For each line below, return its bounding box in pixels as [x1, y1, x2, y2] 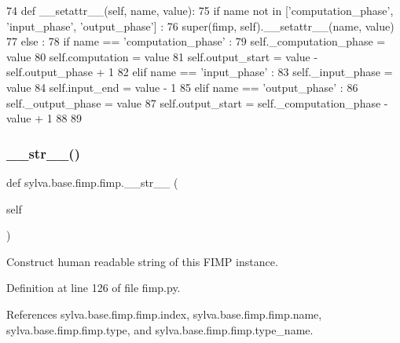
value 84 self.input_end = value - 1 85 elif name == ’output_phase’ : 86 [6, 78, 358, 95]
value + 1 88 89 [6, 110, 83, 126]
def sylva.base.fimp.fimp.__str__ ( [6, 173, 178, 190]
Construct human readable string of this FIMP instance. [6, 253, 278, 269]
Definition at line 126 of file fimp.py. [6, 279, 181, 296]
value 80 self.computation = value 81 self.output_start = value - [6, 48, 318, 64]
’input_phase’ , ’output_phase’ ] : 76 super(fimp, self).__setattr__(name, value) [6, 17, 394, 34]
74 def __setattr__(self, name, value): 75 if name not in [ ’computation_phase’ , [6, 2, 394, 18]
